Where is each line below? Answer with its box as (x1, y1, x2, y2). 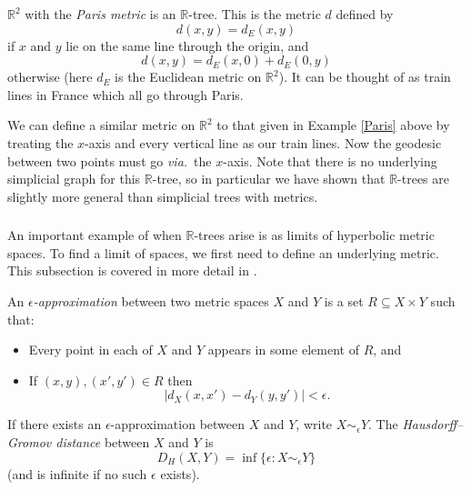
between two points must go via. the (7, 151, 212, 170)
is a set (324, 292, 364, 311)
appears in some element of (207, 340, 359, 359)
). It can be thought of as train (278, 67, 451, 86)
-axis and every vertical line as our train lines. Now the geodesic (85, 133, 442, 152)
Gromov (7, 433, 52, 452)
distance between (55, 433, 150, 452)
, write (296, 415, 333, 434)
